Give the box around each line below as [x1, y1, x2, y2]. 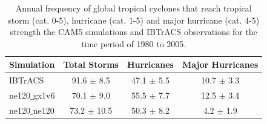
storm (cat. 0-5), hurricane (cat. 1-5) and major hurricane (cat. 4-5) [8, 13, 260, 26]
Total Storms [63, 58, 119, 71]
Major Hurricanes [182, 58, 259, 71]
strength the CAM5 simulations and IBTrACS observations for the [10, 25, 257, 38]
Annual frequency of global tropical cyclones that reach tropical [15, 2, 252, 14]
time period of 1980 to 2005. [81, 37, 186, 50]
